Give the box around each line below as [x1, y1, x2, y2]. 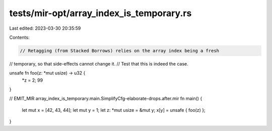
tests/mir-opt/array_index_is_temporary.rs [9, 8, 192, 19]
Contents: [9, 34, 30, 40]
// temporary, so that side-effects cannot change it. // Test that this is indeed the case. [9, 60, 188, 67]
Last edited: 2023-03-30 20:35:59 [9, 25, 81, 31]
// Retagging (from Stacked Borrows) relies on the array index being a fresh [20, 48, 219, 53]
